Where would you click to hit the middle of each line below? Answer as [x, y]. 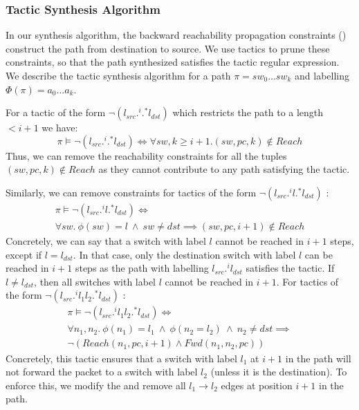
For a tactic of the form [56, 112]
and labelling [322, 75]
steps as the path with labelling [142, 268]
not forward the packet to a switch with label [102, 372]
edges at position [257, 385]
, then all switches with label [95, 281]
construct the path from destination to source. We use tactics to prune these [168, 48]
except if [24, 254]
